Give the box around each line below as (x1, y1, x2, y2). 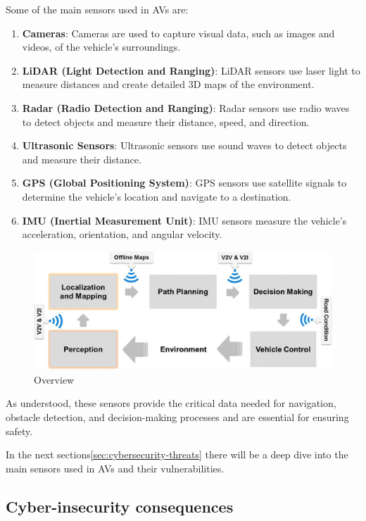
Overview (34, 372, 75, 387)
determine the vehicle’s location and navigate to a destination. (22, 189, 291, 203)
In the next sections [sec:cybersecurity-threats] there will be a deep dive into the (6, 447, 348, 462)
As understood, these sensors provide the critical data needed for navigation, (6, 396, 336, 410)
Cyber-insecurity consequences (6, 495, 234, 517)
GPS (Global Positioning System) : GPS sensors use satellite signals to (22, 175, 347, 190)
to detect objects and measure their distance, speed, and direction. (22, 114, 310, 129)
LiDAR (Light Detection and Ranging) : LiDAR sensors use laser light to (22, 63, 360, 77)
